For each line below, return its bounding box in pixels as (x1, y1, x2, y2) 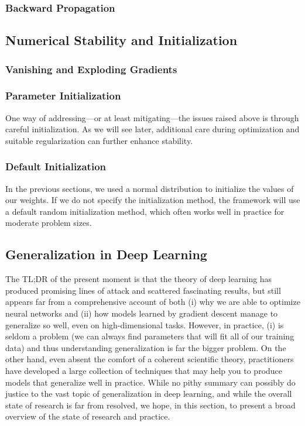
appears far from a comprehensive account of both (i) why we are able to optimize (5, 296, 300, 308)
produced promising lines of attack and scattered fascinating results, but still (5, 284, 281, 296)
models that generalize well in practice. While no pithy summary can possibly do (5, 376, 296, 388)
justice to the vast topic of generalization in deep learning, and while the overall (5, 387, 292, 400)
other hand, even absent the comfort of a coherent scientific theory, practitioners (5, 353, 294, 365)
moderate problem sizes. (5, 217, 92, 229)
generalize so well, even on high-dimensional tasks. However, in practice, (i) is (5, 318, 284, 331)
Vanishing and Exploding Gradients (5, 61, 177, 76)
